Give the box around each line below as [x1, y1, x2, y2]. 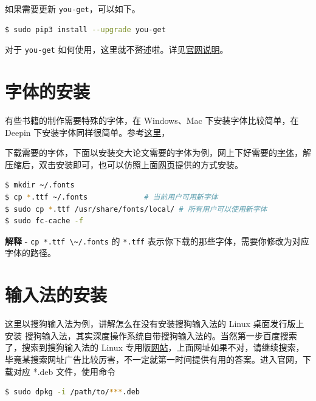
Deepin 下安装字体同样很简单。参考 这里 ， [5, 126, 170, 138]
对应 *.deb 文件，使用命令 [13, 365, 115, 377]
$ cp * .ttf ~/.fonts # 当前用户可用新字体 [5, 193, 218, 201]
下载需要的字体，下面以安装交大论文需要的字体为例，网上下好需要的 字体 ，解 [5, 146, 311, 159]
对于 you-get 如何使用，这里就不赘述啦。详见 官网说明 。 [5, 43, 228, 56]
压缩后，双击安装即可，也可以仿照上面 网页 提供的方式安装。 [5, 158, 243, 170]
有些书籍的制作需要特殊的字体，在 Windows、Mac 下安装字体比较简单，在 [5, 114, 299, 127]
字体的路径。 [5, 246, 56, 259]
